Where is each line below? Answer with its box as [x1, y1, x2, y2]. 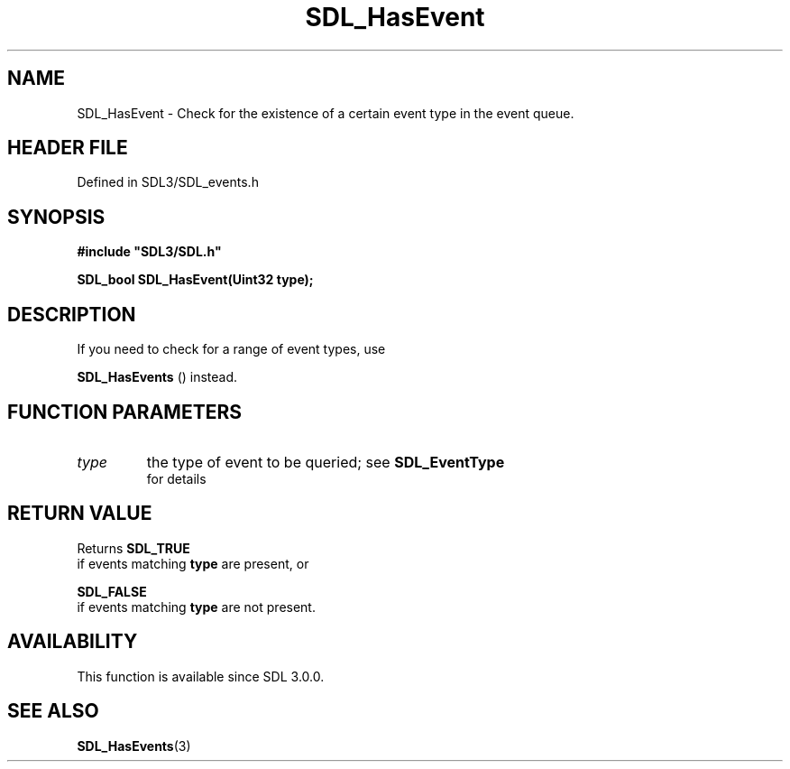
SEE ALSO [7, 700, 99, 723]
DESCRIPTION [7, 302, 136, 326]
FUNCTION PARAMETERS [7, 400, 242, 423]
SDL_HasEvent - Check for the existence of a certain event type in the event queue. [77, 105, 574, 121]
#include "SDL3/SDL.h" [77, 244, 222, 260]
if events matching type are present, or [77, 555, 309, 571]
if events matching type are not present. [77, 598, 316, 615]
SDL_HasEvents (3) [77, 737, 191, 754]
